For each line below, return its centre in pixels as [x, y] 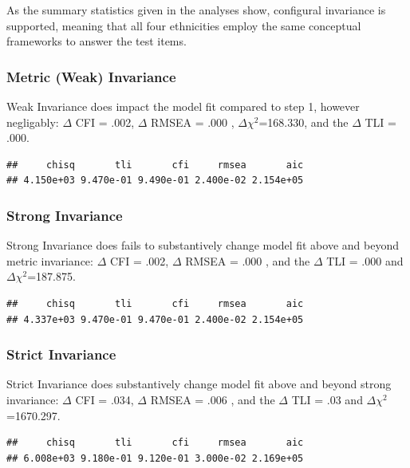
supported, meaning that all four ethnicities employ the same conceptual [184, 25]
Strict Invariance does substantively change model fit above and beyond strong [199, 384]
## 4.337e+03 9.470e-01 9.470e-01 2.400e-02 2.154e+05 [155, 319]
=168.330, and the [304, 122]
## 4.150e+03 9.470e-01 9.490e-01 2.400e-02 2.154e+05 [155, 181]
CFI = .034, [104, 399]
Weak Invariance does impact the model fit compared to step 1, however [183, 106]
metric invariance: [50, 260]
